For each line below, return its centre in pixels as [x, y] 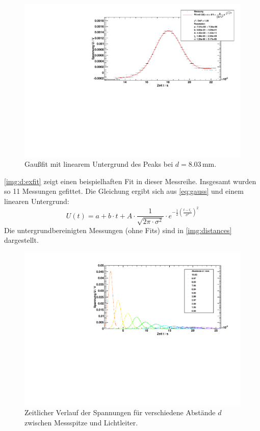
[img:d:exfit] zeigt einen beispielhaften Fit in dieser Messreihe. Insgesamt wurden [130, 181]
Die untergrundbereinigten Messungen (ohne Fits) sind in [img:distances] [118, 230]
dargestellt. [21, 240]
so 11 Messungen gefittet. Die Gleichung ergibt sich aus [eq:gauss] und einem [124, 191]
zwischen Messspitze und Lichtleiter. [81, 422]
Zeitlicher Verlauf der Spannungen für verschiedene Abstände [120, 412]
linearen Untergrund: [37, 201]
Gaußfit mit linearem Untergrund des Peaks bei [99, 164]
